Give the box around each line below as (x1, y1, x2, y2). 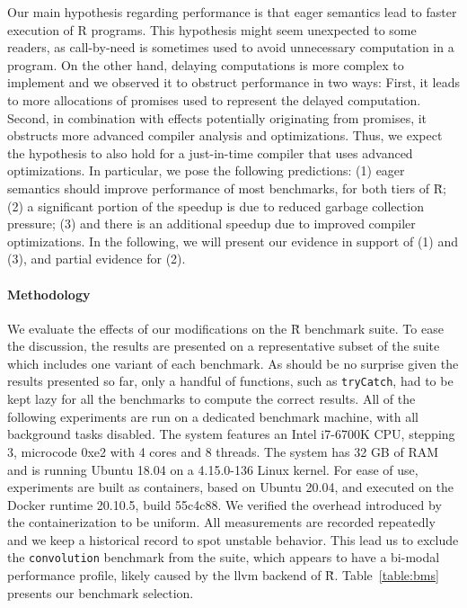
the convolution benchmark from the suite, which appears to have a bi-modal (7, 548, 440, 567)
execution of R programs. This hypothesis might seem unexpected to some (7, 20, 417, 39)
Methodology (7, 284, 91, 303)
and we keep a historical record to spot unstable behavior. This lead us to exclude (7, 530, 459, 549)
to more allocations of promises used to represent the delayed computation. (7, 90, 421, 109)
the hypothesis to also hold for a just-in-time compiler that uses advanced (7, 143, 413, 162)
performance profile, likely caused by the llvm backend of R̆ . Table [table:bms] (7, 566, 439, 585)
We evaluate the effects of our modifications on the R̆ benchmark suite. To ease (7, 318, 444, 337)
